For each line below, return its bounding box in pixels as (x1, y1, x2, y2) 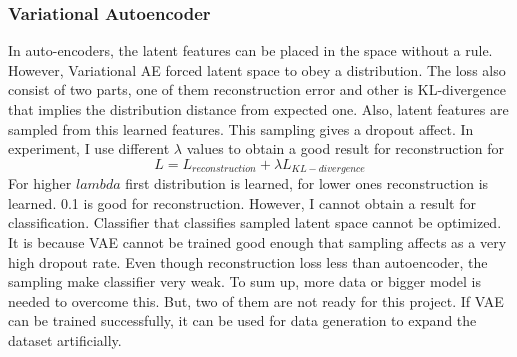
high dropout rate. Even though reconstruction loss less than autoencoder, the (8, 251, 488, 272)
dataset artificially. (8, 329, 122, 350)
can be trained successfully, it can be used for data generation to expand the (8, 310, 477, 331)
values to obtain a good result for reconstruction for (186, 138, 505, 159)
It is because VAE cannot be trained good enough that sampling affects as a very (8, 232, 507, 253)
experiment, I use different (8, 138, 170, 159)
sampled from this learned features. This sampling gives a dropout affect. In (8, 118, 474, 139)
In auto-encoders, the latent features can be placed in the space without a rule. (8, 40, 493, 61)
